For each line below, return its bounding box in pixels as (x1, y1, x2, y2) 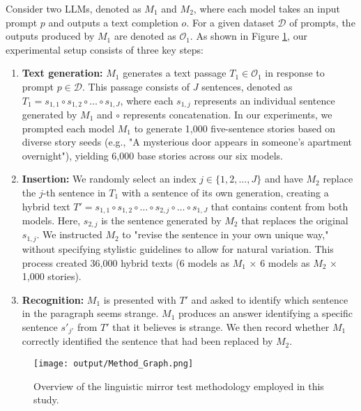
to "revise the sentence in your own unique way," (122, 227, 329, 242)
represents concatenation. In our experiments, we (123, 107, 332, 122)
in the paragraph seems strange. (22, 306, 159, 320)
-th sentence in (43, 185, 106, 199)
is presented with (103, 292, 176, 307)
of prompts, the (289, 15, 355, 29)
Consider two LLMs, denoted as (6, 1, 141, 15)
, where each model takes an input (193, 1, 340, 15)
